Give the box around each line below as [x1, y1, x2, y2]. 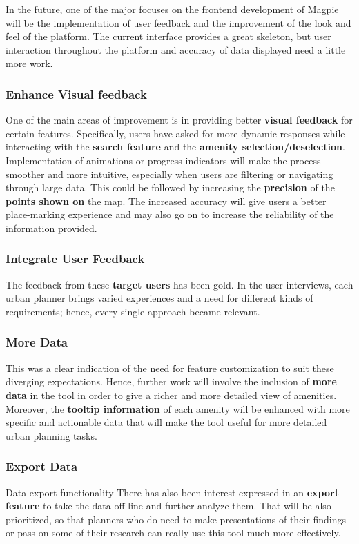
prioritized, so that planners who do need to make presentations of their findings [6, 512, 346, 526]
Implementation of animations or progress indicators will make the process [6, 153, 321, 167]
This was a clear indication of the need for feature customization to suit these [6, 360, 334, 375]
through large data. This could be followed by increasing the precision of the [6, 180, 335, 195]
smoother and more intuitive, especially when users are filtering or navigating [6, 166, 333, 181]
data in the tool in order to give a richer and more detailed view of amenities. [6, 387, 337, 402]
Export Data [6, 458, 78, 475]
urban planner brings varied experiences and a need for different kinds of [6, 291, 313, 305]
